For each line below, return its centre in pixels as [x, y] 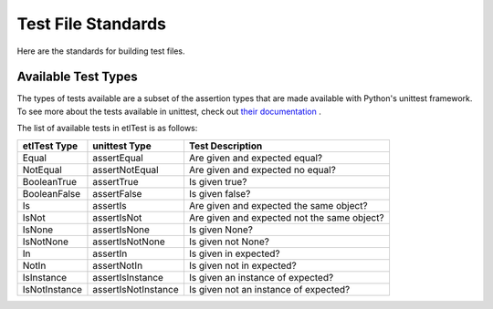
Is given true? [218, 181]
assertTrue [115, 181]
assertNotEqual [126, 170]
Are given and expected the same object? [278, 205]
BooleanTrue [50, 181]
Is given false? [220, 193]
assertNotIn [118, 265]
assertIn [110, 253]
